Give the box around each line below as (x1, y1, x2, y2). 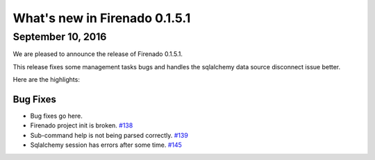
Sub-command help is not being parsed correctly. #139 (30, 131, 189, 139)
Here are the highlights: (12, 75, 80, 84)
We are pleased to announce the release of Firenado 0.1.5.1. (12, 50, 183, 58)
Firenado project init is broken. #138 (30, 121, 133, 130)
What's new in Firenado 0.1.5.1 (12, 10, 191, 26)
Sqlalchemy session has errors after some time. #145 (30, 141, 182, 149)
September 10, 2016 (12, 30, 107, 43)
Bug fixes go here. (30, 112, 83, 121)
